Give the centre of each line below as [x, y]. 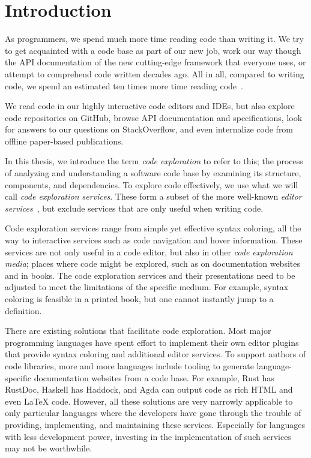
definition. [23, 310]
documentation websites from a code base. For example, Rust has [154, 377]
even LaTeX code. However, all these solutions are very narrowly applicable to [149, 401]
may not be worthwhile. [49, 448]
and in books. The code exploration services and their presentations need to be [150, 275]
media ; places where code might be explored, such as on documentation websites [152, 263]
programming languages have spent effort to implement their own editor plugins [152, 342]
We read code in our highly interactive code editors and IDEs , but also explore [150, 106]
